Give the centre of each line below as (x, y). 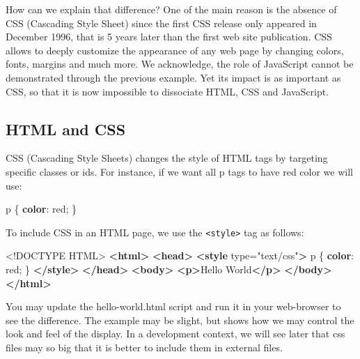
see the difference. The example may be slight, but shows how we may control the (180, 320)
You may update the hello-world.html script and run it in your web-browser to (173, 306)
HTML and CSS (66, 129)
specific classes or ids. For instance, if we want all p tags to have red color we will (179, 171)
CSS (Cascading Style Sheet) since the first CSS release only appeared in (161, 23)
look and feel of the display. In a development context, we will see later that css (175, 334)
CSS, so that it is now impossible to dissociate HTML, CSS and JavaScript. (167, 91)
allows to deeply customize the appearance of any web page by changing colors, (175, 50)
